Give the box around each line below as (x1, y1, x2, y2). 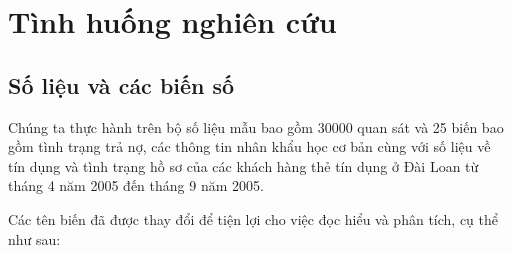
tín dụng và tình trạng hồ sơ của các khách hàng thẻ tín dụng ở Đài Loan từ (8, 155, 479, 176)
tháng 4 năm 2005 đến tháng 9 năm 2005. (8, 175, 264, 196)
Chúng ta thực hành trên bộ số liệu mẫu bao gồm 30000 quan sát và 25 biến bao (8, 116, 504, 137)
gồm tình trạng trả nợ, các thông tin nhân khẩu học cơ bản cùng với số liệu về (8, 136, 491, 157)
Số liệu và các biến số (8, 69, 235, 100)
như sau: (8, 228, 61, 249)
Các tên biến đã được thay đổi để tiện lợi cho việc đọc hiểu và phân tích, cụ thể (8, 208, 498, 229)
